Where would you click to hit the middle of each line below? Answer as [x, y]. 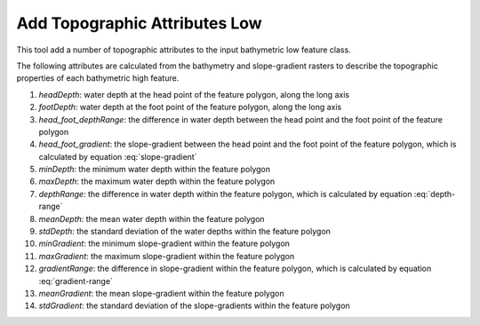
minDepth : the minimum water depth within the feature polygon [155, 170]
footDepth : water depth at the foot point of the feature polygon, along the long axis [190, 107]
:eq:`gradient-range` [76, 281]
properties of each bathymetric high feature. [98, 78]
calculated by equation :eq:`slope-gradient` [118, 156]
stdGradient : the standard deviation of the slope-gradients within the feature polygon [194, 305]
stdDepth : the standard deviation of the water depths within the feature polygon [184, 232]
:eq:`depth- [435, 194]
